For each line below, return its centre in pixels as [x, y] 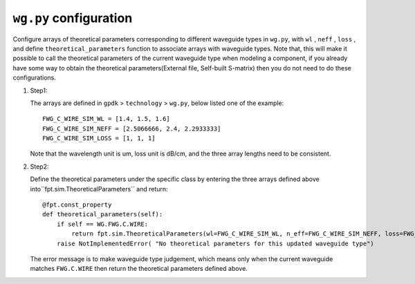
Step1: [39, 91]
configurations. [35, 78]
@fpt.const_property [77, 205]
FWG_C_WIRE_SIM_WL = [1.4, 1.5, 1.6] [107, 119]
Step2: [39, 167]
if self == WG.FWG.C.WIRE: [102, 224]
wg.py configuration [73, 18]
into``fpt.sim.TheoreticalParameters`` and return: [99, 189]
